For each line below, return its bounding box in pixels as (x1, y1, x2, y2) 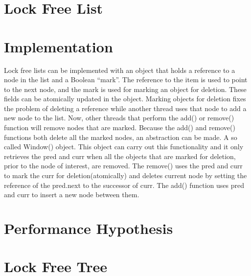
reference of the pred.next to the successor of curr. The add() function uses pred (4, 180, 245, 190)
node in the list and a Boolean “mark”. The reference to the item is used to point (4, 74, 248, 85)
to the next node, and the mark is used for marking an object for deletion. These (4, 84, 247, 94)
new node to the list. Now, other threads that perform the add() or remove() (4, 113, 234, 123)
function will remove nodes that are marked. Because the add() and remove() (4, 122, 235, 133)
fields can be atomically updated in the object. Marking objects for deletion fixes (4, 93, 246, 104)
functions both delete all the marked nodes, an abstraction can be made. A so (4, 132, 237, 142)
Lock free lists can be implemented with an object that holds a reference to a (4, 65, 235, 75)
